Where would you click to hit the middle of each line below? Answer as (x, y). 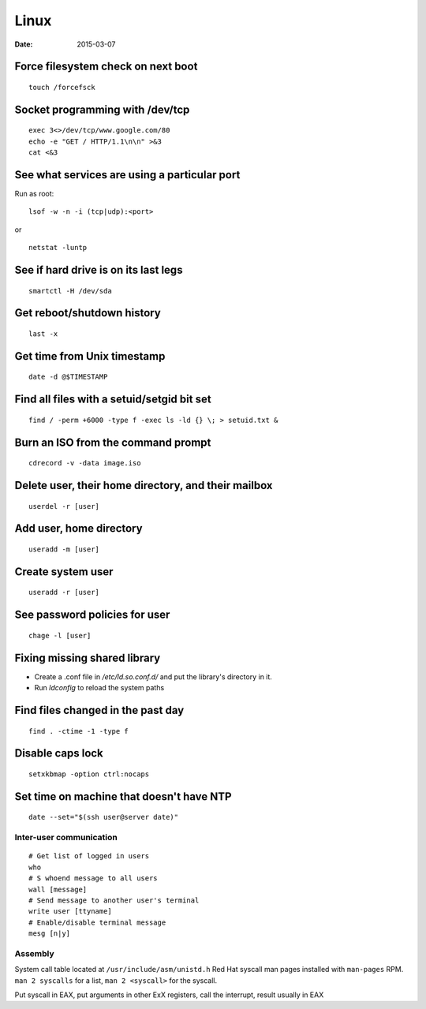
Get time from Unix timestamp (90, 356)
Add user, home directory (78, 529)
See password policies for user (92, 615)
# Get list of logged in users (89, 856)
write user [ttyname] (70, 912)
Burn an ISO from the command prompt (113, 442)
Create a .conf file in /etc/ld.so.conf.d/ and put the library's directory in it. (153, 676)
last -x (43, 334)
